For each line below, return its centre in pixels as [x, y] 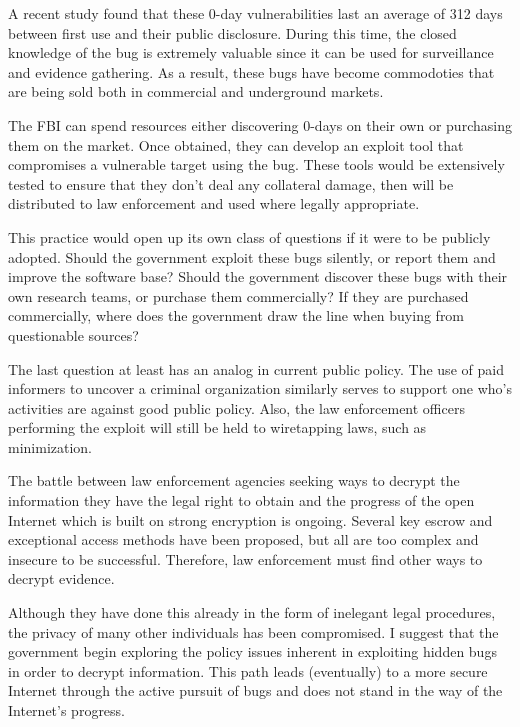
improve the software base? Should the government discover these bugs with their [258, 276]
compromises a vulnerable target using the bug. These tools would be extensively [256, 164]
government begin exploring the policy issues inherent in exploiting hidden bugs [252, 651]
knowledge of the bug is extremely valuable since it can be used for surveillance [251, 52]
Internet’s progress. [67, 710]
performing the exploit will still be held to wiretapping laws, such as [217, 427]
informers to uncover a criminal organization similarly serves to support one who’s [260, 388]
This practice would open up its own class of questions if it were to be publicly [249, 236]
